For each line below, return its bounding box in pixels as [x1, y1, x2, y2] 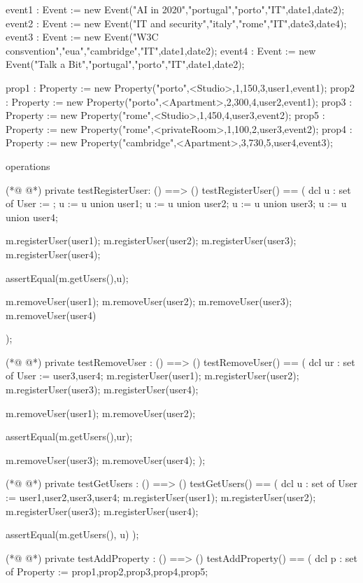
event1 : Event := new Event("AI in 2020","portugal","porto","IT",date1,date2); [6, 2, 345, 16]
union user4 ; [6, 209, 58, 224]
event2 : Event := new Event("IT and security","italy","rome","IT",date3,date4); [6, 15, 347, 30]
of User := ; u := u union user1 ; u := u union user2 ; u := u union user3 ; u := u [6, 196, 347, 211]
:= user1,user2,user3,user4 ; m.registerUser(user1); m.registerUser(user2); [6, 490, 316, 505]
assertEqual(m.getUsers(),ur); [6, 429, 133, 444]
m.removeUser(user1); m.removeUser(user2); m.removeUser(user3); [6, 294, 292, 309]
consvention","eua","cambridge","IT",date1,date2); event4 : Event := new [6, 43, 316, 57]
